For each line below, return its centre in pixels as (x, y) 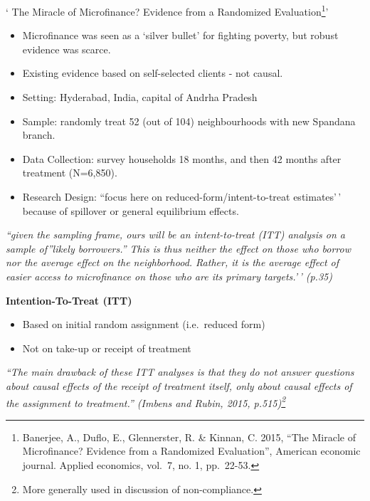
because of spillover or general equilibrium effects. (131, 210)
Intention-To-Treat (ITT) (69, 300)
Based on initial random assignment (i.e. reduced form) (144, 324)
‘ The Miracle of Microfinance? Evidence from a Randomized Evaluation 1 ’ (167, 10)
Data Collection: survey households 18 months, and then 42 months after (182, 158)
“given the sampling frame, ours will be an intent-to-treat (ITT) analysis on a (175, 234)
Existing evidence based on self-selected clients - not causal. (153, 73)
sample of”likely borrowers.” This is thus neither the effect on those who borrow (178, 248)
